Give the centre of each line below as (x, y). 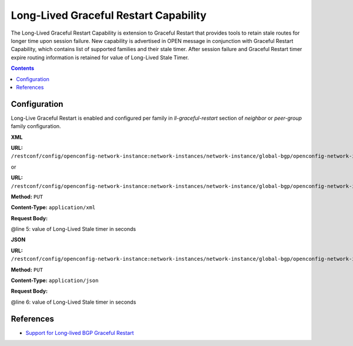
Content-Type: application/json (55, 281)
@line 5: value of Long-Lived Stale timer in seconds (74, 229)
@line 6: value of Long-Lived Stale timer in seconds (74, 302)
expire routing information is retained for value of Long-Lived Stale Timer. (100, 57)
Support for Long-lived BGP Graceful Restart (80, 332)
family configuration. (36, 126)
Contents (23, 68)
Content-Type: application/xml (53, 207)
